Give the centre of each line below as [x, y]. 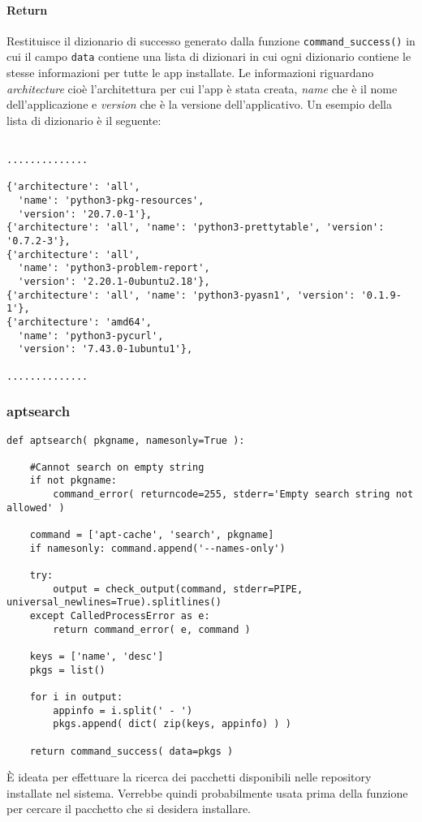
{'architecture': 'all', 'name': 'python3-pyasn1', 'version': [181, 295]
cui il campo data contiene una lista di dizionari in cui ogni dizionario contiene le [209, 56]
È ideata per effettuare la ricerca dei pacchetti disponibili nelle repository [189, 777]
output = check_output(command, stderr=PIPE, [178, 589]
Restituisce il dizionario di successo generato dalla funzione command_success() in [211, 40]
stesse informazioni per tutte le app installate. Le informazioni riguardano [190, 73]
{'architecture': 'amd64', [79, 323]
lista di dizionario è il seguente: [84, 120]
